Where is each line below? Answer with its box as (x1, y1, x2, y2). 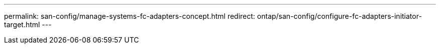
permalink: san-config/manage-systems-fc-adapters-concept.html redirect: (4, 12, 255, 20)
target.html (4, 20, 40, 29)
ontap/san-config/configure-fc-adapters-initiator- (257, 12, 422, 20)
